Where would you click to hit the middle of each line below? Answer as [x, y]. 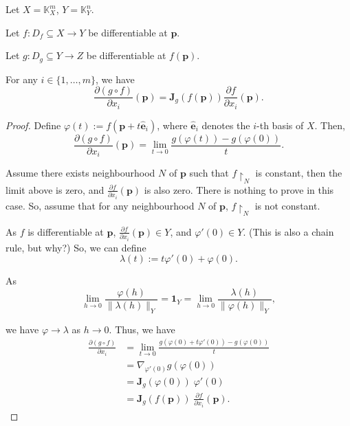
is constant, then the [299, 173]
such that [209, 173]
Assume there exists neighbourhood [80, 173]
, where [172, 125]
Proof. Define [33, 125]
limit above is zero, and [55, 189]
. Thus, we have [142, 329]
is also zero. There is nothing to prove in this [239, 189]
